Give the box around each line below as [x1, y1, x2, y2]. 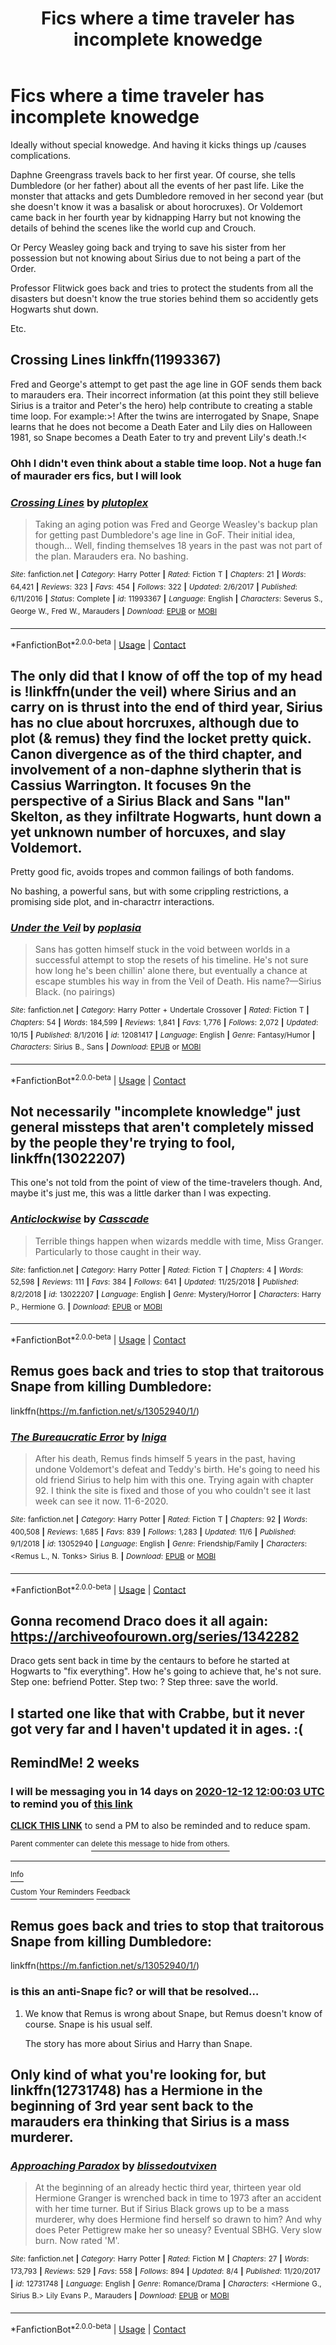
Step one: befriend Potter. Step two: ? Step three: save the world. [10, 1676, 278, 1688]
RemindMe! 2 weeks [10, 1755, 140, 1772]
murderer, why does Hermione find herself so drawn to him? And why [34, 2213, 322, 2226]
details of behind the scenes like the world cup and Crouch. [10, 222, 257, 234]
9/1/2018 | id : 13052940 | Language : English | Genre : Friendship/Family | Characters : [10, 1539, 308, 1549]
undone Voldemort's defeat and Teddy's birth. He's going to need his [34, 1463, 321, 1476]
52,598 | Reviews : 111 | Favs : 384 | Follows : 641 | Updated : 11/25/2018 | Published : [10, 1277, 299, 1287]
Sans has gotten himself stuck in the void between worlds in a [34, 943, 291, 956]
